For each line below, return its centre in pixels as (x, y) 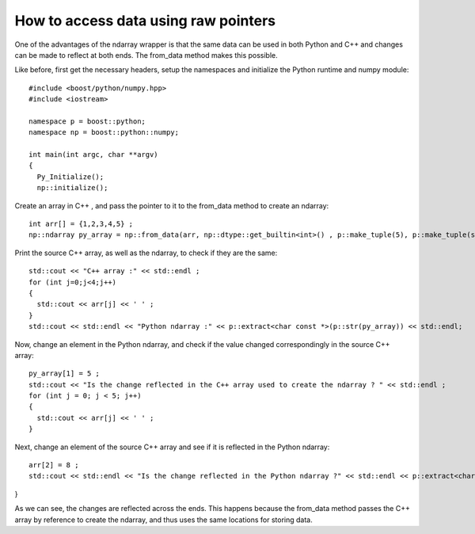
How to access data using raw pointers (145, 21)
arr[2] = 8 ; (54, 465)
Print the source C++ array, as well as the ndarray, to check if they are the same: (146, 253)
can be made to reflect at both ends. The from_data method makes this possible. (146, 55)
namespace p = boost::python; (87, 121)
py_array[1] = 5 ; (65, 374)
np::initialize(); (72, 188)
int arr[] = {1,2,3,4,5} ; (81, 224)
